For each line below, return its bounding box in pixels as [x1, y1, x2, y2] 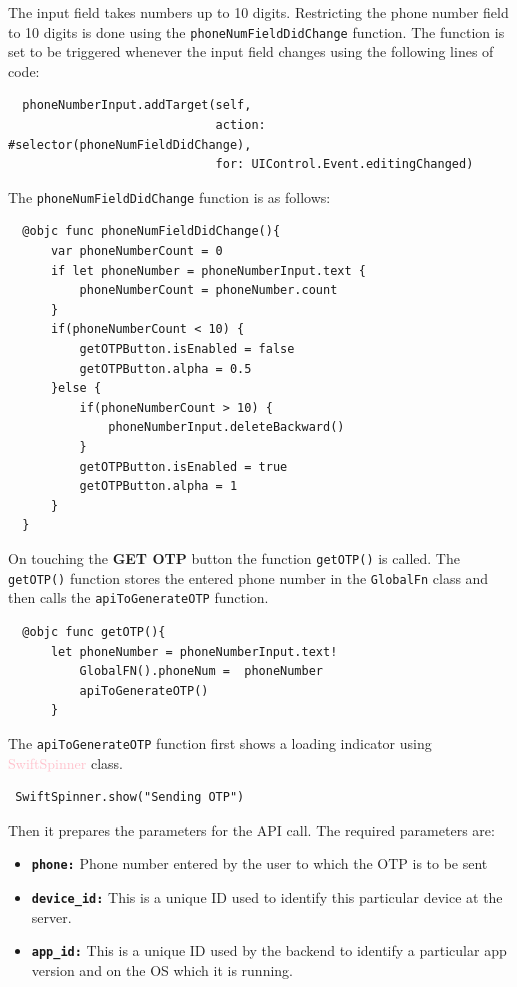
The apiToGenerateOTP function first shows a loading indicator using [8, 732, 432, 753]
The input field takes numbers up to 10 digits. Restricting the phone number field [8, 2, 509, 22]
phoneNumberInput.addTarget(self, [22, 98, 252, 113]
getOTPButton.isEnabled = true [79, 459, 288, 474]
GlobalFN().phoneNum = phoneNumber [79, 664, 323, 679]
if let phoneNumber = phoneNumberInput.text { [50, 263, 366, 278]
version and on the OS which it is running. [31, 959, 294, 980]
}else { [50, 381, 102, 396]
